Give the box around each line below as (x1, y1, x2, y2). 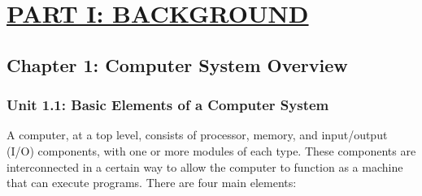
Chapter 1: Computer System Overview (7, 52, 348, 77)
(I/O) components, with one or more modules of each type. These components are (7, 142, 416, 159)
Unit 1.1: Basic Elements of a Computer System (7, 95, 329, 115)
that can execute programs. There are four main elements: (7, 174, 297, 191)
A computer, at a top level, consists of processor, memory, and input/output (7, 126, 388, 143)
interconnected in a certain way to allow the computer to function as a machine (7, 158, 403, 175)
